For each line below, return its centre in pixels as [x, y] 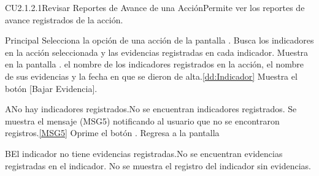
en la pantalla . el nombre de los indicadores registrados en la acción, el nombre [154, 64]
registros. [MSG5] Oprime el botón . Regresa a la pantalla [112, 133]
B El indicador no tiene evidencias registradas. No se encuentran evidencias [144, 153]
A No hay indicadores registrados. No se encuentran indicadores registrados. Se [151, 109]
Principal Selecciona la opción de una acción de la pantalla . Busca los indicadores [159, 40]
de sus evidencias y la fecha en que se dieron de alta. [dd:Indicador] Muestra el [151, 76]
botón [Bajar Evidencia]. [51, 88]
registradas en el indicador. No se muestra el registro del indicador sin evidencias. [158, 165]
